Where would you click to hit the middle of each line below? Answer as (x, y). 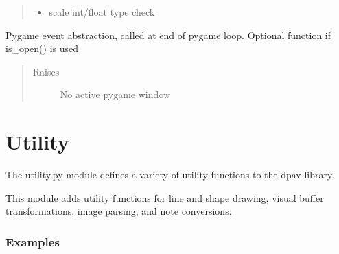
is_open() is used (42, 48)
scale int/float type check (102, 12)
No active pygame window (115, 94)
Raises (46, 71)
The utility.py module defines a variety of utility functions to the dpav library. (170, 175)
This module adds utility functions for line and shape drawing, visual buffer (165, 197)
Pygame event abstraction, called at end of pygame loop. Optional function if (168, 35)
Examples (33, 241)
